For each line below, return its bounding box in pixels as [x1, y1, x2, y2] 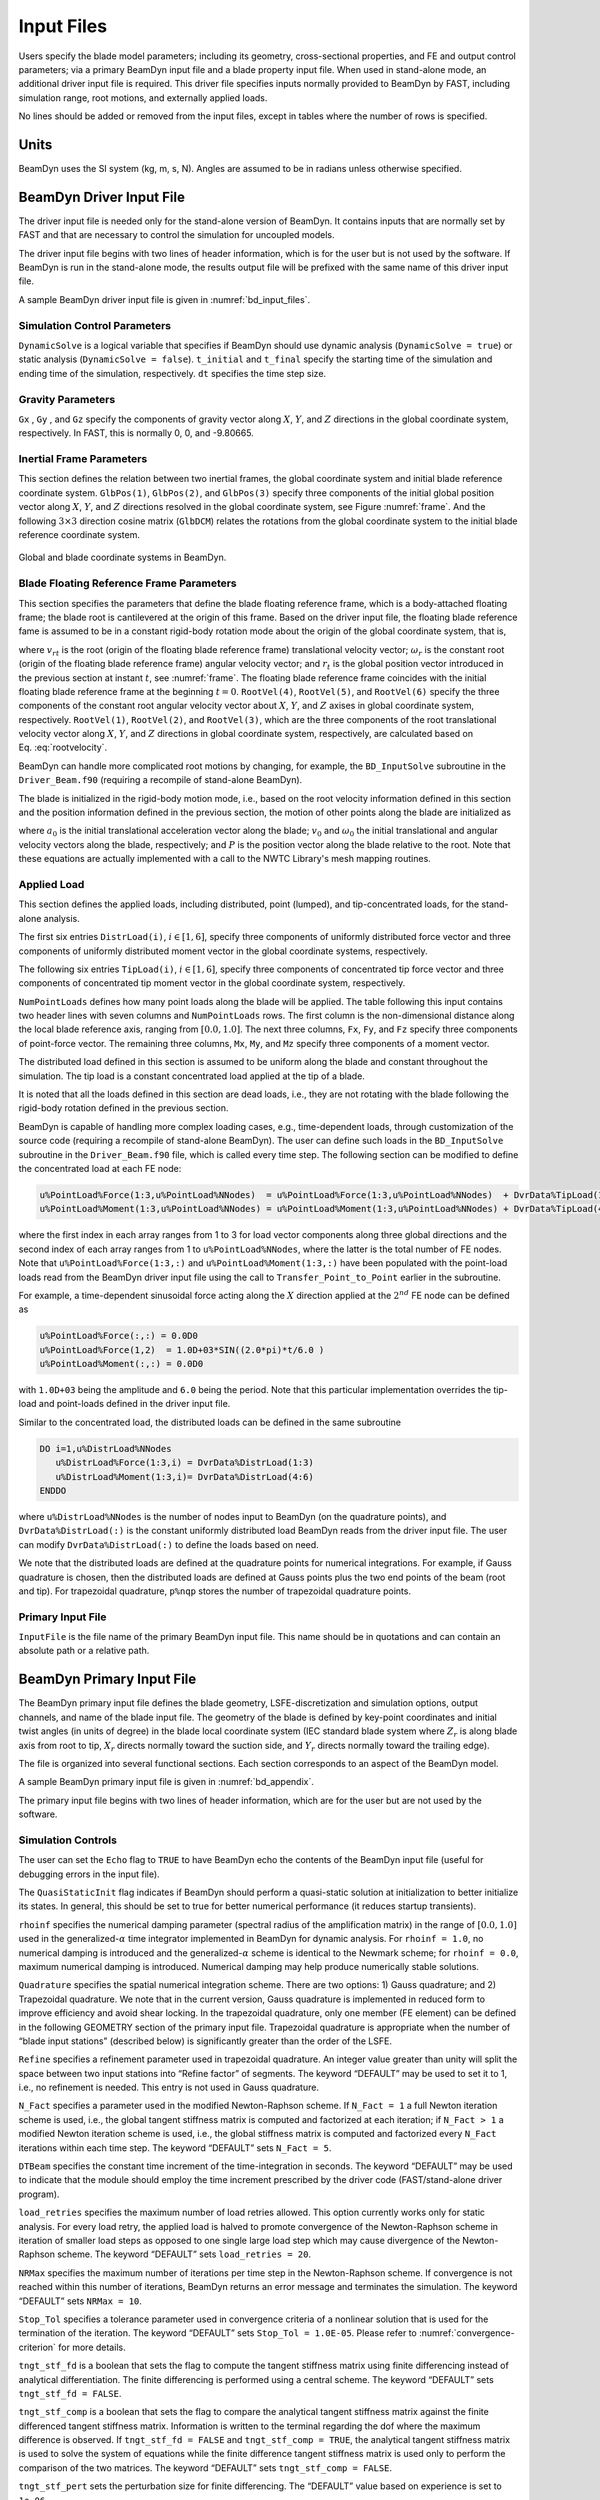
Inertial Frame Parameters [18, 452, 148, 466]
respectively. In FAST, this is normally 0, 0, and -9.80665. [18, 427, 254, 439]
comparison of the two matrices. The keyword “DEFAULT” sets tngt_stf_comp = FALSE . [18, 2461, 393, 2474]
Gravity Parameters [18, 392, 116, 406]
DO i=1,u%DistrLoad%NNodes [39, 1443, 172, 1454]
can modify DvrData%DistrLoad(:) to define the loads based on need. [18, 1538, 319, 1550]
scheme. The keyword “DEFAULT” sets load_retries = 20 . [56, 2248, 312, 2260]
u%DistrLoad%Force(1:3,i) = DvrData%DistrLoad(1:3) [55, 1457, 314, 1469]
